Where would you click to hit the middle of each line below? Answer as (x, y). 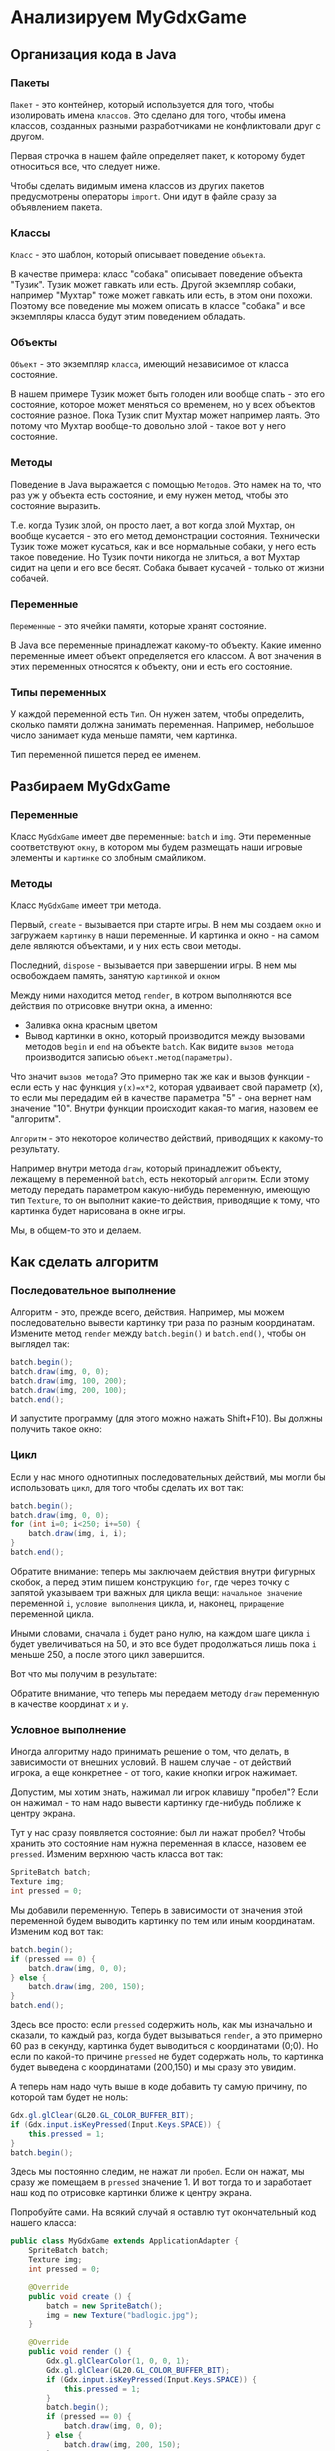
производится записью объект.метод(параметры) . (128, 1057)
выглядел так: (40, 1344)
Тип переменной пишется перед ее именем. (106, 755)
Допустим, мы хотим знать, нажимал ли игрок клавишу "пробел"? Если (164, 1792)
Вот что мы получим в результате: (84, 1673)
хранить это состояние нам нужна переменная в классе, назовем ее (158, 1843)
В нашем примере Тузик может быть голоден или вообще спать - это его (168, 394)
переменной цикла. (52, 1613)
